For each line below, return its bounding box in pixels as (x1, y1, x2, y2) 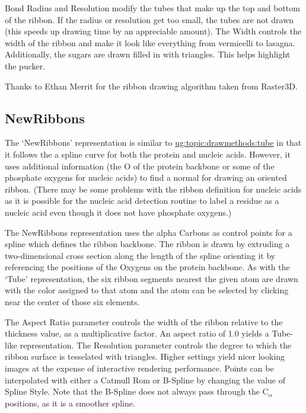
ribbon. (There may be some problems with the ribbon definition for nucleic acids (5, 183, 302, 195)
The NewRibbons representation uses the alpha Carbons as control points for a (5, 226, 292, 238)
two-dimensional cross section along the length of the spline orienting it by (5, 249, 276, 261)
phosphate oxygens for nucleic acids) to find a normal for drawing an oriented (5, 171, 287, 184)
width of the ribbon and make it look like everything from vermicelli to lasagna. (5, 36, 295, 49)
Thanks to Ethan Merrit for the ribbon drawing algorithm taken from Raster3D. (5, 79, 298, 92)
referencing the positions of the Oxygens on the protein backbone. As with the (5, 261, 290, 273)
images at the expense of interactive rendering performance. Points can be (5, 362, 274, 374)
